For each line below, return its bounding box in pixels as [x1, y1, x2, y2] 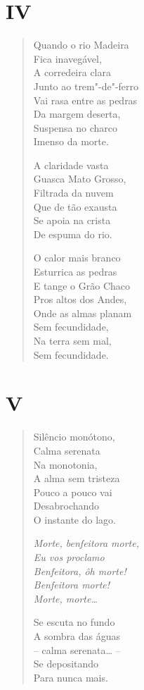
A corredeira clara [33, 65, 112, 80]
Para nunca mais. [33, 670, 108, 684]
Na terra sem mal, [33, 333, 112, 347]
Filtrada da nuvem [33, 185, 114, 200]
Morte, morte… [33, 591, 98, 605]
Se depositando [33, 656, 99, 671]
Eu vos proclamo [33, 550, 105, 565]
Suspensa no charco [33, 120, 117, 135]
